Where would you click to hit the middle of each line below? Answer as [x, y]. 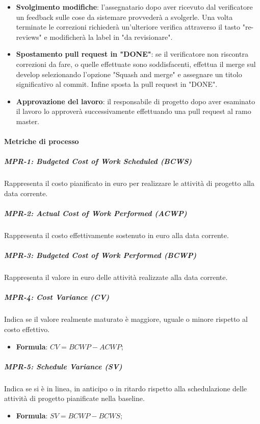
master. [28, 121]
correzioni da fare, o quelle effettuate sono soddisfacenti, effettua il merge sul [136, 64]
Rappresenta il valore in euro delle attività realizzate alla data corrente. [116, 277]
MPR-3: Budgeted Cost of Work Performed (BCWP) [100, 255]
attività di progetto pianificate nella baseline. [74, 398]
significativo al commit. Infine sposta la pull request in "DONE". [117, 84]
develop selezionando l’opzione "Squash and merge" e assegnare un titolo [129, 74]
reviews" [29, 37]
